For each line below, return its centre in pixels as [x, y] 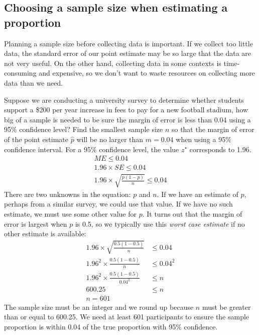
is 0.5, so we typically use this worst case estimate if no [160, 223]
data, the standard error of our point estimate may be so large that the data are [128, 53]
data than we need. [34, 82]
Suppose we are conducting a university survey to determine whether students [124, 99]
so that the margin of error [213, 129]
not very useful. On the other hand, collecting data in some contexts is [113, 63]
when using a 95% [204, 139]
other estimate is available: [45, 233]
